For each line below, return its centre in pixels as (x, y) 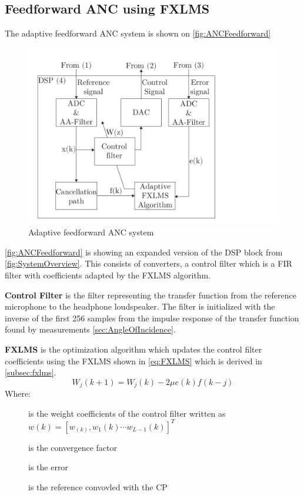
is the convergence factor (73, 447)
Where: (18, 393)
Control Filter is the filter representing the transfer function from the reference (151, 295)
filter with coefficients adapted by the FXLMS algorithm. (108, 275)
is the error (48, 467)
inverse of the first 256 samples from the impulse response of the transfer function (152, 318)
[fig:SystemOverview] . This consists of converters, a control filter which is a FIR (148, 263)
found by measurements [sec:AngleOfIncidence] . (90, 329)
